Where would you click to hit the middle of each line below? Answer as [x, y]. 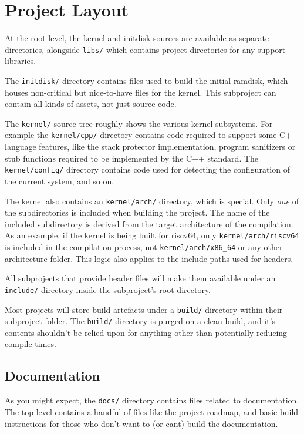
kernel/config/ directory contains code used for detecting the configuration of [147, 169]
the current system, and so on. [60, 181]
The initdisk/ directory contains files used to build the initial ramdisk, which [146, 80]
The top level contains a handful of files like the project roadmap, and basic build [152, 411]
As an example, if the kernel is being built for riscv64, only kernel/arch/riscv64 [152, 235]
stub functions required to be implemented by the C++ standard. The [132, 158]
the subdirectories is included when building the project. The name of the [137, 212]
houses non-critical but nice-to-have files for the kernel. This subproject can [141, 92]
